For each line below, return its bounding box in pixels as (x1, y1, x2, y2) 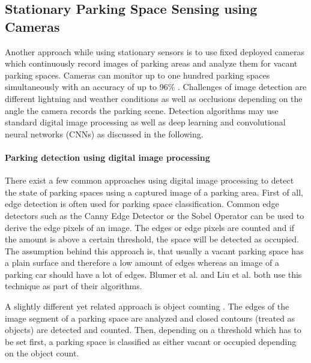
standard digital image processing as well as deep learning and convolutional (5, 116, 286, 128)
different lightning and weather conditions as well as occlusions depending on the (5, 92, 303, 104)
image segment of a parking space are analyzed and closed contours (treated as (5, 311, 295, 324)
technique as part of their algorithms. (5, 280, 142, 292)
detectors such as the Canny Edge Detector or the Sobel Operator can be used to (5, 209, 304, 221)
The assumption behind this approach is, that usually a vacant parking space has (5, 244, 304, 257)
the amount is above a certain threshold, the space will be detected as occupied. (5, 233, 299, 245)
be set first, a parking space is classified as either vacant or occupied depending (5, 335, 297, 347)
